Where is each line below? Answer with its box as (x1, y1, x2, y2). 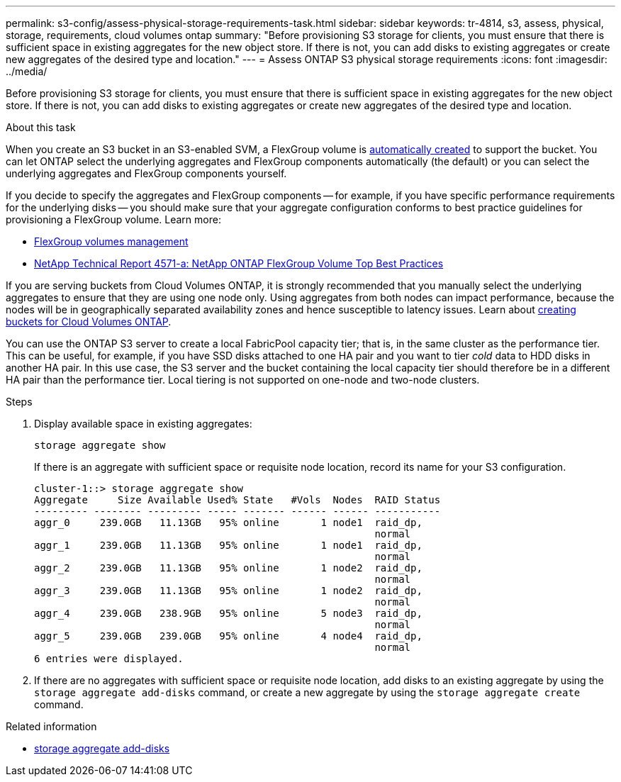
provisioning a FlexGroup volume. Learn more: (6, 213, 221, 225)
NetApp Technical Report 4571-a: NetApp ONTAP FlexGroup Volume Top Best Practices (34, 257, 444, 269)
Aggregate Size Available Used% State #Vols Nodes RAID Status (34, 494, 441, 505)
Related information (6, 720, 97, 732)
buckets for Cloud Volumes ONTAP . (6, 315, 172, 328)
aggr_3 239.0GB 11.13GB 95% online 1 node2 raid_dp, (34, 585, 423, 596)
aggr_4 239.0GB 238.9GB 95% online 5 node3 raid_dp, (34, 608, 423, 619)
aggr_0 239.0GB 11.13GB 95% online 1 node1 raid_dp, (34, 517, 423, 528)
